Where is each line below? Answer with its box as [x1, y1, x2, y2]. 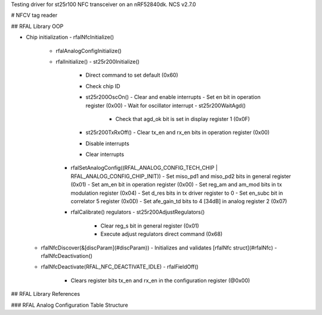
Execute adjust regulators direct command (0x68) [100, 230, 223, 238]
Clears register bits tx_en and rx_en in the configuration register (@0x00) [70, 277, 250, 284]
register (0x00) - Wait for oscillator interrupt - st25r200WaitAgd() [85, 102, 246, 109]
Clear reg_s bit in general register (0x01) [100, 222, 199, 229]
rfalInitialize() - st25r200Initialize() [55, 58, 140, 65]
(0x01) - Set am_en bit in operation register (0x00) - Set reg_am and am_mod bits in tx [70, 181, 283, 188]
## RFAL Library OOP [11, 23, 64, 30]
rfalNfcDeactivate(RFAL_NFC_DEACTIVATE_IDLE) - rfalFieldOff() [41, 263, 199, 270]
